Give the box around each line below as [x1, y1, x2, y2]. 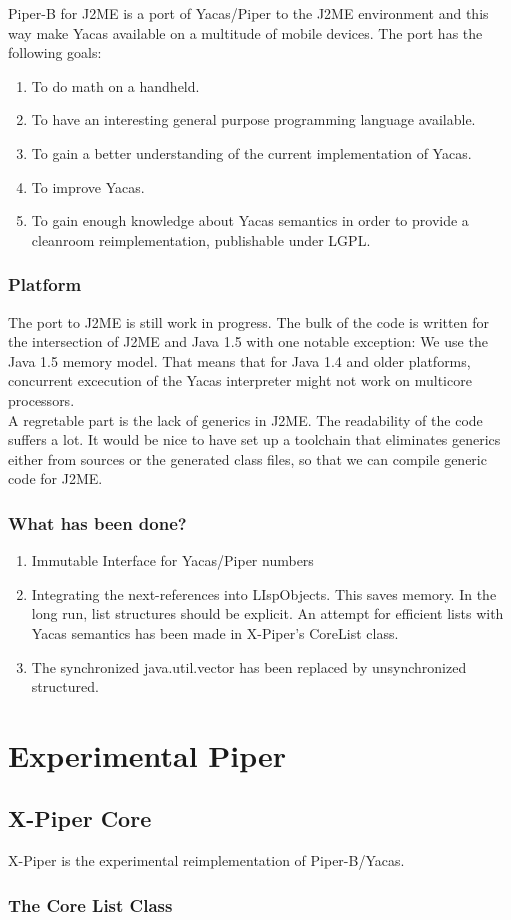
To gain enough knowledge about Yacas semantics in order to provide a [31, 210, 469, 231]
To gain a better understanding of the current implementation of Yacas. [31, 142, 472, 163]
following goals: [8, 42, 102, 63]
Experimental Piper [8, 734, 287, 775]
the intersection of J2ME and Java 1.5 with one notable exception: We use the [8, 331, 488, 352]
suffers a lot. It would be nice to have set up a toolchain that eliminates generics [8, 429, 501, 450]
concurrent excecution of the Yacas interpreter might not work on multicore [8, 370, 472, 391]
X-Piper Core [8, 803, 152, 834]
